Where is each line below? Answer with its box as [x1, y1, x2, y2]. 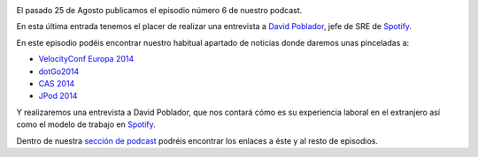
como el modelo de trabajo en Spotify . [16, 119, 157, 130]
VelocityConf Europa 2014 [38, 54, 135, 64]
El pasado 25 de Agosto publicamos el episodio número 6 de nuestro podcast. [16, 5, 303, 15]
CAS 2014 [38, 78, 75, 88]
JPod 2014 [38, 91, 78, 101]
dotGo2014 [38, 66, 80, 77]
